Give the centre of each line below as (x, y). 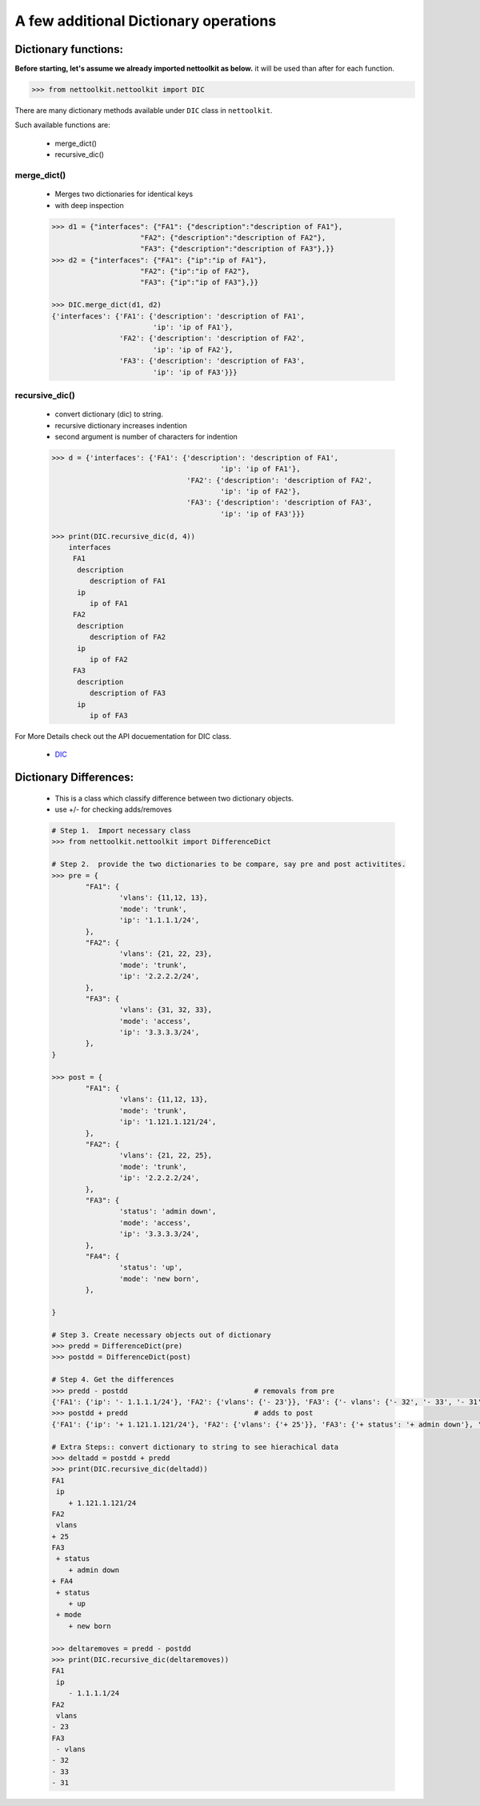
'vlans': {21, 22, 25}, (165, 1156)
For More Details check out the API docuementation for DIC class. (123, 736)
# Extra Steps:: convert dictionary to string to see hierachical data (195, 1447)
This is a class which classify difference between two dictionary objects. (174, 798)
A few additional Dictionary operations (146, 21)
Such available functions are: (63, 125)
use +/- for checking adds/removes (113, 809)
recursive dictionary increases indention (121, 425)
